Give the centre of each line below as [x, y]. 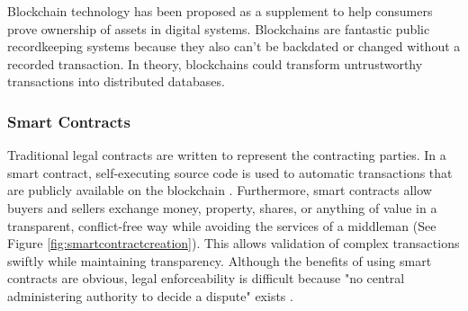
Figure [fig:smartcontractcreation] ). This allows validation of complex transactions [234, 243]
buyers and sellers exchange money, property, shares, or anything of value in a [222, 207]
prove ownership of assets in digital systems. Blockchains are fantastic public [219, 28]
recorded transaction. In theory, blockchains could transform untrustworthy [215, 63]
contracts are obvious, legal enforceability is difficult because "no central [206, 278]
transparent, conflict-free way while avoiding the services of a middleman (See [222, 225]
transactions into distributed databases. [116, 81]
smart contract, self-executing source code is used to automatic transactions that [230, 172]
